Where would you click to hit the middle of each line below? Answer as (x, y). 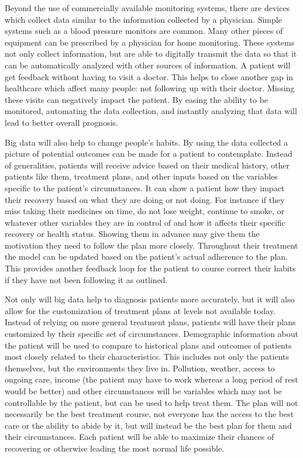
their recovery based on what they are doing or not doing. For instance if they (145, 199)
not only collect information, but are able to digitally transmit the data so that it (151, 54)
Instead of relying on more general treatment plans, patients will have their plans (150, 322)
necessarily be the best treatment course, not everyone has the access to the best (149, 414)
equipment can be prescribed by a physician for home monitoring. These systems (150, 42)
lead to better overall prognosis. (61, 122)
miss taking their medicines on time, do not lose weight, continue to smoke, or (145, 211)
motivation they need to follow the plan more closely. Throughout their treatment (151, 245)
